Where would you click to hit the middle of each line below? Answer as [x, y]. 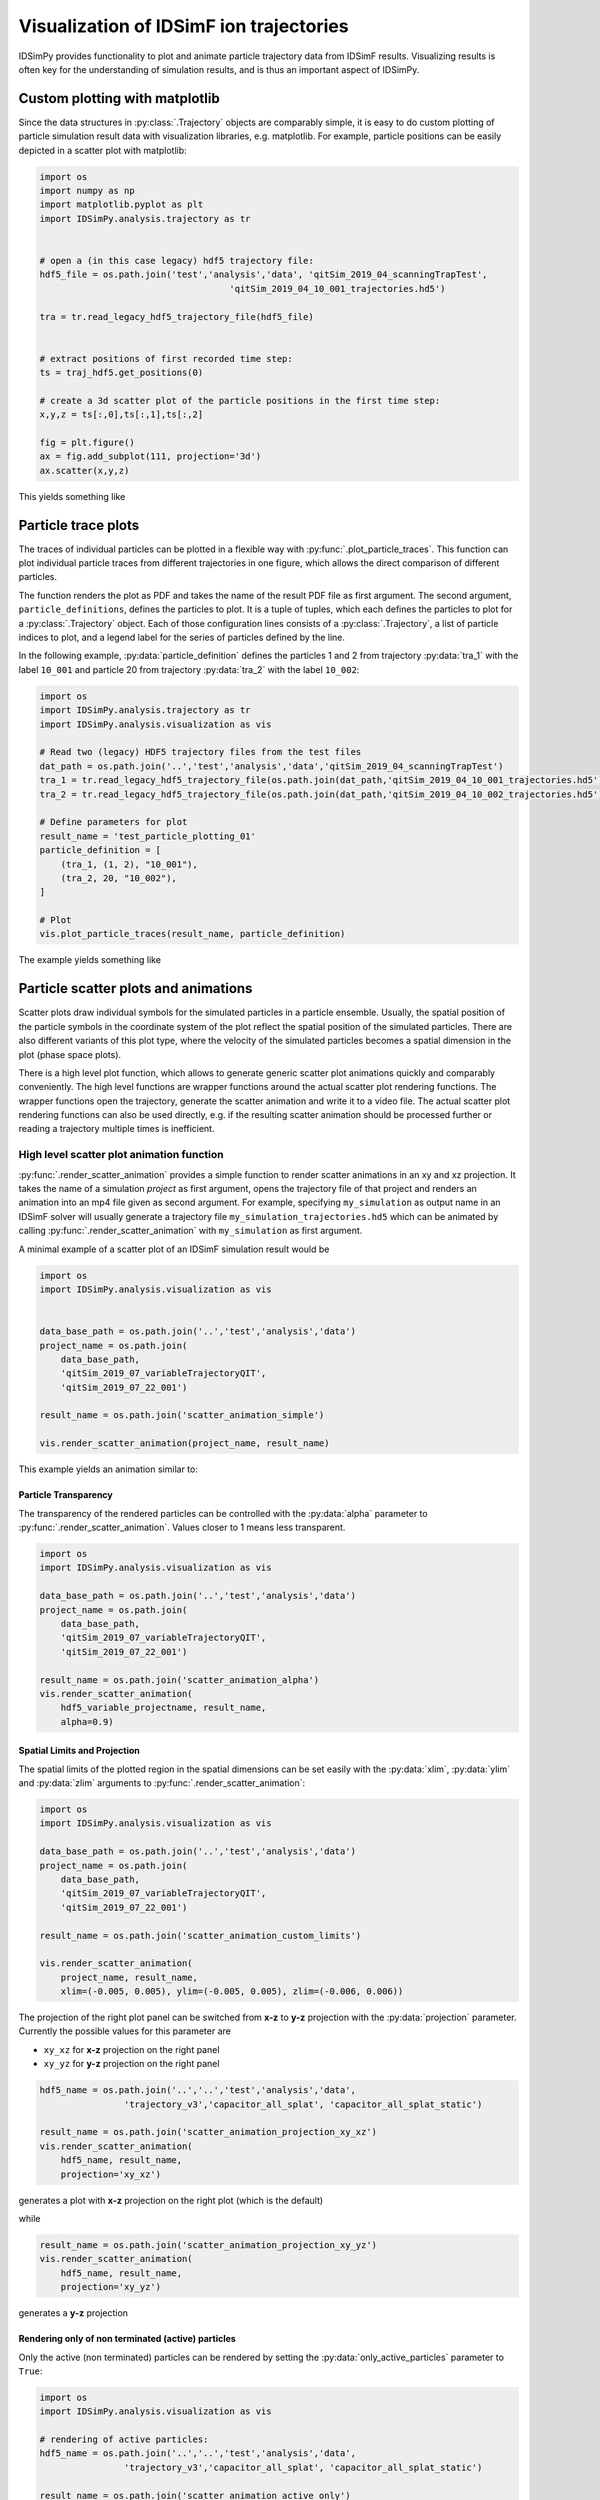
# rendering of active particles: [124, 2439]
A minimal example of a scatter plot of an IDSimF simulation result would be [174, 1249]
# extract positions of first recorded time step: [166, 358]
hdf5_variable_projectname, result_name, [163, 1708]
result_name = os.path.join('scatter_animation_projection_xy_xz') [208, 2132]
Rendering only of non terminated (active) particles [127, 2339]
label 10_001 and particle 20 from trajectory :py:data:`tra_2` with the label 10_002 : [189, 669]
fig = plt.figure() [87, 443]
